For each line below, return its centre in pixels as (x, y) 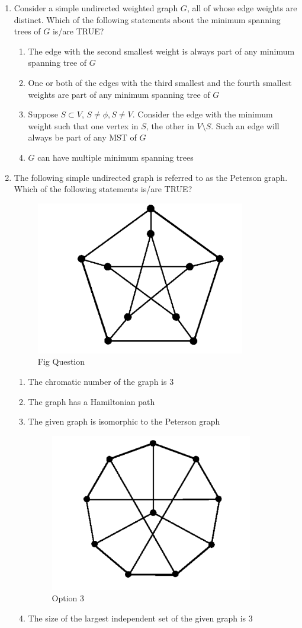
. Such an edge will (245, 125)
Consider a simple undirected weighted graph (96, 8)
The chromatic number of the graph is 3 (101, 381)
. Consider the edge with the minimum (203, 114)
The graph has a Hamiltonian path (91, 401)
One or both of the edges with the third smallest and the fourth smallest (160, 82)
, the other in (170, 125)
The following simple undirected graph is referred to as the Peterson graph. (151, 177)
